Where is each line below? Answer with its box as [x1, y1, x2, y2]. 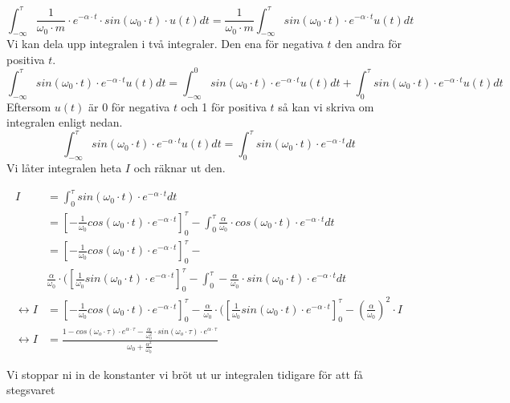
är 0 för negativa [88, 98, 170, 115]
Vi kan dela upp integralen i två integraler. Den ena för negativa [6, 35, 324, 52]
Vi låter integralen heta [6, 159, 122, 176]
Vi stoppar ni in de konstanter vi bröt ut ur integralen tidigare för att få [6, 365, 363, 382]
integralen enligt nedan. [6, 114, 123, 131]
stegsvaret [6, 381, 55, 398]
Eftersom [6, 98, 51, 115]
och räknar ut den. [133, 159, 226, 176]
